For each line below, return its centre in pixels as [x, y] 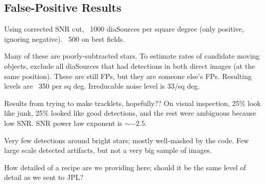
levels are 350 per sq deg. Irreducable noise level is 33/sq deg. [102, 86]
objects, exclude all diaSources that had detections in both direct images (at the [130, 65]
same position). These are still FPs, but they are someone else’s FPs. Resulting [128, 76]
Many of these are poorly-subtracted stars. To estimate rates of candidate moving [132, 56]
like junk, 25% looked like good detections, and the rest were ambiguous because [130, 113]
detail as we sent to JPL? [44, 177]
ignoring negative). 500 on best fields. [65, 38]
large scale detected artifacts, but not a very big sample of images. [108, 150]
